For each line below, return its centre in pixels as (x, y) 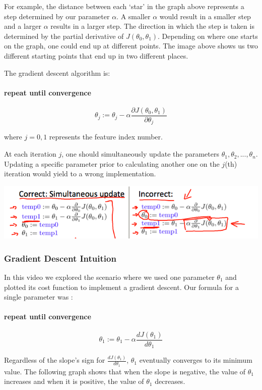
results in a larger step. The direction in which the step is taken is (152, 26)
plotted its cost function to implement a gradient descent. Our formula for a (121, 287)
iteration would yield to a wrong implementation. (80, 174)
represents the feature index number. (106, 137)
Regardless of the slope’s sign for (55, 360)
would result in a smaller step (205, 16)
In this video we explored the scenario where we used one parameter (109, 277)
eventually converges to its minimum (196, 360)
